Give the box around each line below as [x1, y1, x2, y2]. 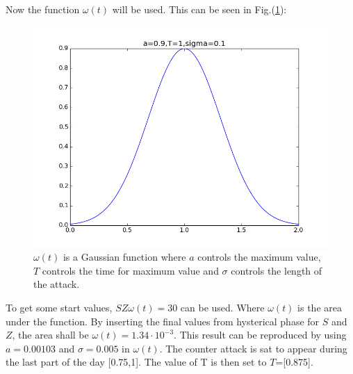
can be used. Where [180, 300, 265, 314]
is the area [297, 300, 342, 314]
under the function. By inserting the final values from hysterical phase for [6, 314, 320, 328]
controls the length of [231, 263, 322, 277]
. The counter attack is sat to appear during [159, 341, 347, 355]
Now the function [6, 2, 80, 16]
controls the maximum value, [197, 250, 321, 264]
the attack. [33, 277, 80, 291]
